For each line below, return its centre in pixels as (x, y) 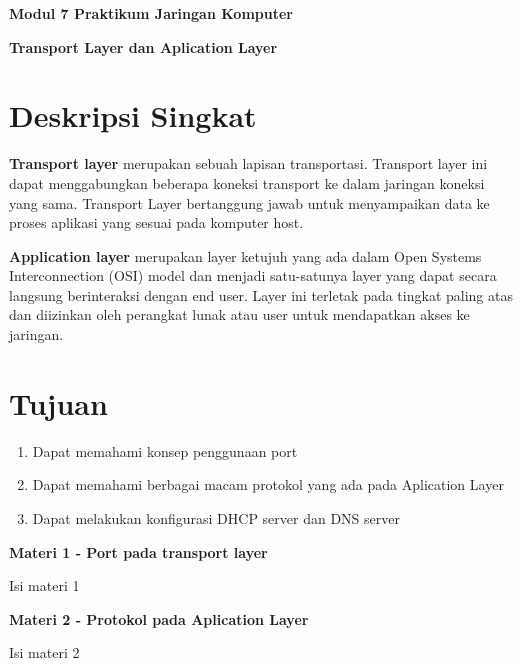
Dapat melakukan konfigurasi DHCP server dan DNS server (216, 517)
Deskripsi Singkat (133, 115)
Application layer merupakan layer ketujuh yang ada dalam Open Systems (245, 255)
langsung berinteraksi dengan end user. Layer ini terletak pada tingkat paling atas (261, 294)
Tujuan (58, 402)
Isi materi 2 (44, 652)
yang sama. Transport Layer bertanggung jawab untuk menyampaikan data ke (249, 202)
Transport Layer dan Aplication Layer (143, 46)
